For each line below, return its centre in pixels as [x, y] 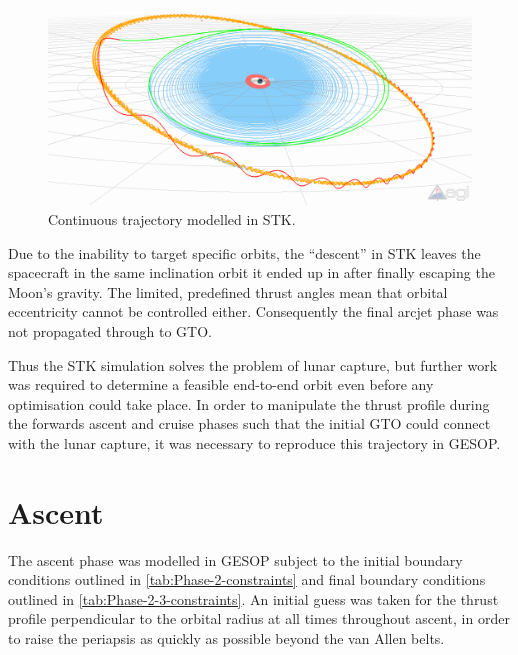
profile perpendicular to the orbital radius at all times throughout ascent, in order [259, 618]
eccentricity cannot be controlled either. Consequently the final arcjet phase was [253, 311]
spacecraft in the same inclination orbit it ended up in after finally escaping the [251, 272]
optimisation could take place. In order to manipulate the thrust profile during [249, 403]
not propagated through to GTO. [110, 331]
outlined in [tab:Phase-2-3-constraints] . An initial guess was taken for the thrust [253, 598]
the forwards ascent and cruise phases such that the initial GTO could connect [249, 423]
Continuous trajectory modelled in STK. [172, 219]
